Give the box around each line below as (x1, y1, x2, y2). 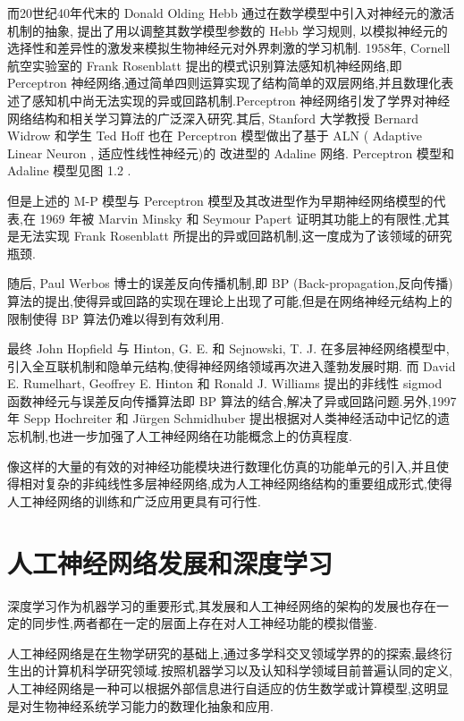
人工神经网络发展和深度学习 (7, 544, 333, 581)
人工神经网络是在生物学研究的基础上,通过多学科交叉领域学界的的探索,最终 (7, 643, 440, 662)
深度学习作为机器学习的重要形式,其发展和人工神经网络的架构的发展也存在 (7, 596, 436, 615)
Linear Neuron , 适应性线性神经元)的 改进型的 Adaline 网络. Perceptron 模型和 (7, 143, 454, 162)
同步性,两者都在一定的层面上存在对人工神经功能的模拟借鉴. (31, 614, 377, 632)
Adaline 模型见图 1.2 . (7, 161, 131, 180)
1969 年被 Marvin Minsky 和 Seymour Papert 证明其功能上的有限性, (39, 208, 426, 227)
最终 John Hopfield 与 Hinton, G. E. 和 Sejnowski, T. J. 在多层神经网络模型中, (7, 339, 450, 358)
